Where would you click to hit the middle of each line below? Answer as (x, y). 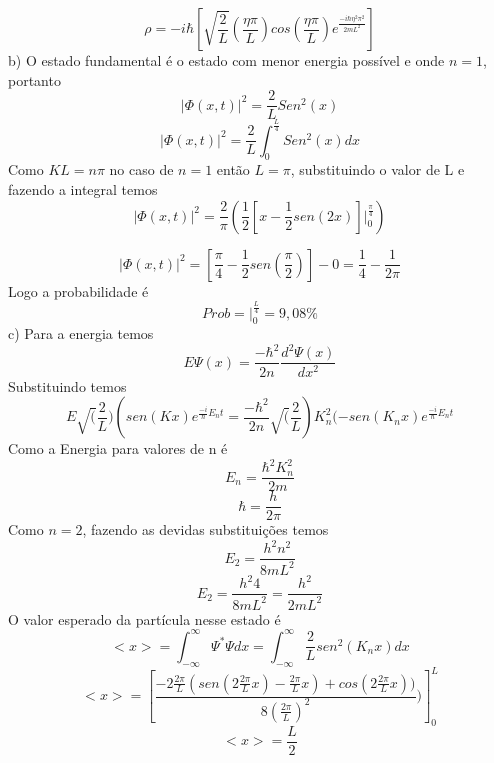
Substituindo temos (67, 385)
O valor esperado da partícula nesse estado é (144, 618)
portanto (34, 79)
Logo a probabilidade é (78, 290)
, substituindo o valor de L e (377, 169)
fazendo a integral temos (83, 189)
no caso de (141, 169)
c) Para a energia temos (81, 333)
